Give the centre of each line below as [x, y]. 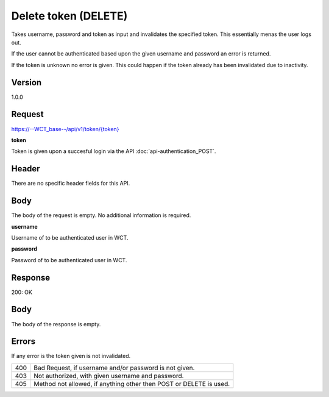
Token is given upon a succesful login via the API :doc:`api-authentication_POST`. [114, 151]
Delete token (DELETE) [69, 16]
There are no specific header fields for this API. [71, 184]
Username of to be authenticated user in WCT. [70, 237]
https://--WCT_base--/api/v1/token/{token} [65, 129]
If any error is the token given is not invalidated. [71, 356]
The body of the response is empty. [56, 324]
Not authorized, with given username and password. [109, 376]
